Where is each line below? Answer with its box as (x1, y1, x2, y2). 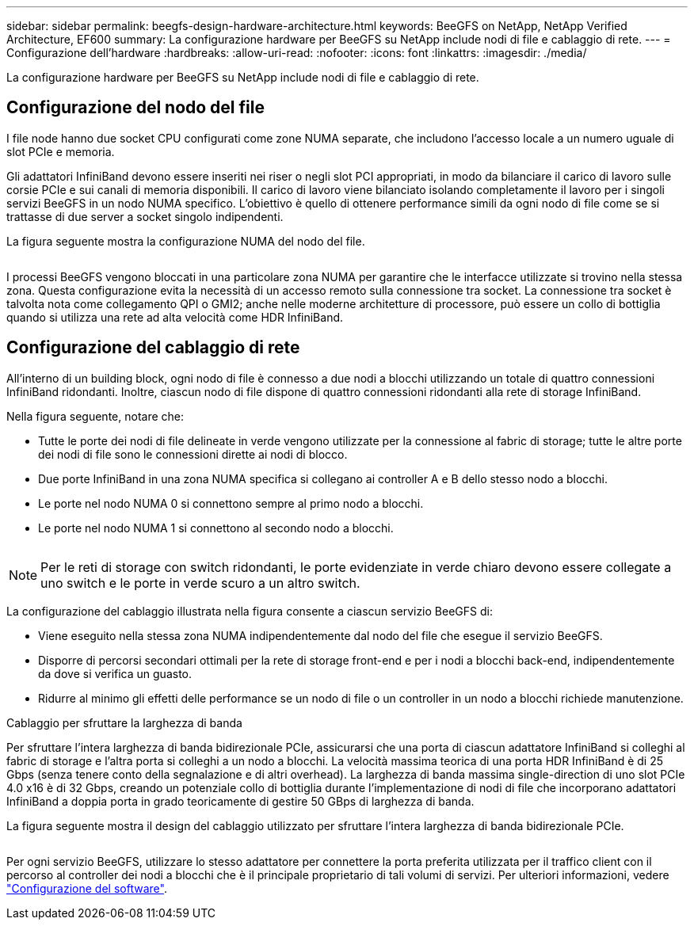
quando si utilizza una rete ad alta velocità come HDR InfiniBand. (6, 310, 344, 324)
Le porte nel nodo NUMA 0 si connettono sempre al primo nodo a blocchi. (38, 496, 424, 510)
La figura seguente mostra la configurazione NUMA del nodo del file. (6, 234, 365, 248)
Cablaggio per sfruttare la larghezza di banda (6, 715, 242, 730)
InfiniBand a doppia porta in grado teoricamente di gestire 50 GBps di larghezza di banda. (6, 794, 475, 808)
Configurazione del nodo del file (6, 97, 265, 118)
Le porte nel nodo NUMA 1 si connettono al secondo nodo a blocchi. (38, 520, 394, 535)
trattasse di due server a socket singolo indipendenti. (6, 209, 284, 223)
